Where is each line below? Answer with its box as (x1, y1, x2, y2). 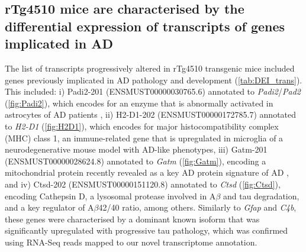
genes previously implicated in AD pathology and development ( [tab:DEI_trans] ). (5, 73, 302, 86)
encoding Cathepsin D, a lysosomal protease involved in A (5, 189, 216, 202)
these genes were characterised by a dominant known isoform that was (5, 212, 260, 225)
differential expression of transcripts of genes (5, 17, 285, 35)
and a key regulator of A (5, 201, 94, 214)
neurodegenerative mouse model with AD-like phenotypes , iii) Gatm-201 (5, 143, 268, 156)
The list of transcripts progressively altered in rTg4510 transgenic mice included (5, 62, 295, 74)
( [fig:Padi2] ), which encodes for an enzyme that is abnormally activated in (5, 96, 273, 109)
